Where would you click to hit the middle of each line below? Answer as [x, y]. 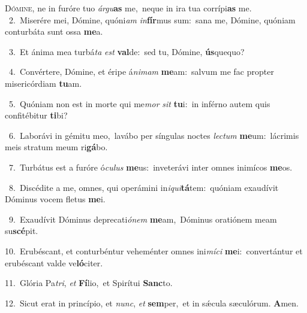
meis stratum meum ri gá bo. [56, 147]
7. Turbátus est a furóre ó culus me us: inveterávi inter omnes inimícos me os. [151, 167]
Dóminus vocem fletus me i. [55, 199]
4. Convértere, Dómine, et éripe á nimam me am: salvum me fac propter [141, 72]
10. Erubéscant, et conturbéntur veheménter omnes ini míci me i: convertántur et [154, 250]
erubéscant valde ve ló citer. [54, 262]
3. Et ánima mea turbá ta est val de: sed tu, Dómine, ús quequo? [127, 51]
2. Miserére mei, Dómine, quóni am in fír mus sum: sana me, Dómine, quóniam [152, 19]
